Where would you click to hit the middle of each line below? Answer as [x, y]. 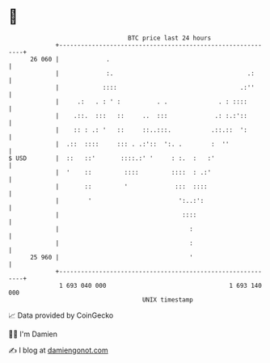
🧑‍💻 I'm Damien [33, 334]
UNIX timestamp [168, 300]
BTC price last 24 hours [170, 38]
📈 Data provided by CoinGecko [61, 315]
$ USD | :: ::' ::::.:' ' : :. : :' [112, 158]
